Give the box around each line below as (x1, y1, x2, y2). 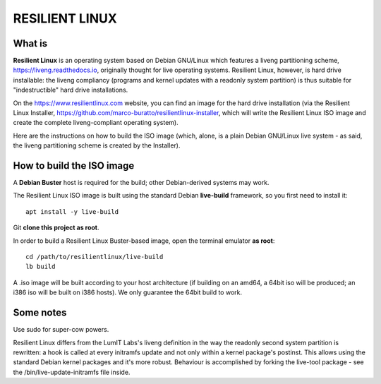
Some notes (13, 307, 67, 319)
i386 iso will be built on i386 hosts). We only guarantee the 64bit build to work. (13, 288, 243, 296)
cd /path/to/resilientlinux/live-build (25, 253, 164, 261)
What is (13, 37, 48, 49)
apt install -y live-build (25, 208, 119, 215)
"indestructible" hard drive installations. (13, 85, 128, 95)
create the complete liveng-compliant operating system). (13, 119, 179, 127)
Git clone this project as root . (13, 223, 99, 232)
